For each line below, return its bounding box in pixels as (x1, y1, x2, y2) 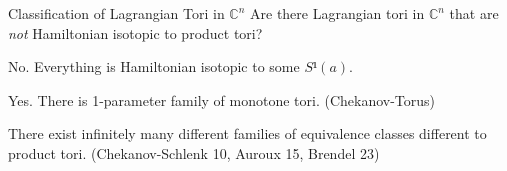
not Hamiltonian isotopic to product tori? (8, 22, 263, 43)
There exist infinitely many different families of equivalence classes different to (8, 123, 487, 144)
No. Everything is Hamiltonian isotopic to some (8, 56, 300, 77)
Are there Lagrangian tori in (250, 3, 425, 23)
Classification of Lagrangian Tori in (8, 3, 225, 23)
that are (449, 3, 499, 23)
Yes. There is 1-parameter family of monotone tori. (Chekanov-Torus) (8, 89, 436, 110)
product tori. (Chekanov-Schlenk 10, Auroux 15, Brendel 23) (8, 142, 380, 163)
